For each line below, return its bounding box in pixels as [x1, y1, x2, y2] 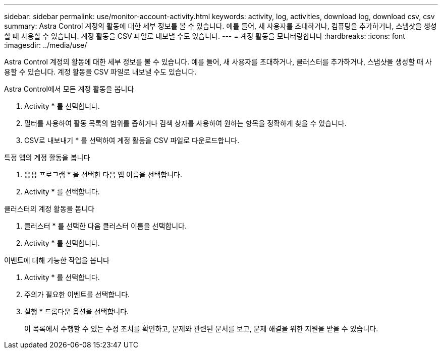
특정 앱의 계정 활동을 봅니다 [4, 153, 90, 162]
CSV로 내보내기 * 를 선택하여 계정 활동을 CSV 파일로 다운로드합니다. [24, 136, 240, 145]
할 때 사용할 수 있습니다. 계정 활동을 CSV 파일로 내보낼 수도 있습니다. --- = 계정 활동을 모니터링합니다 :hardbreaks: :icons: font [4, 32, 405, 40]
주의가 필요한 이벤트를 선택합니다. [24, 290, 130, 299]
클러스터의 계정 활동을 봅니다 [4, 204, 95, 213]
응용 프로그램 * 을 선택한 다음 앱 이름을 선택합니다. [24, 170, 183, 179]
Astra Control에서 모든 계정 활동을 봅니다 [4, 85, 134, 93]
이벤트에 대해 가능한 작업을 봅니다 [4, 256, 109, 264]
